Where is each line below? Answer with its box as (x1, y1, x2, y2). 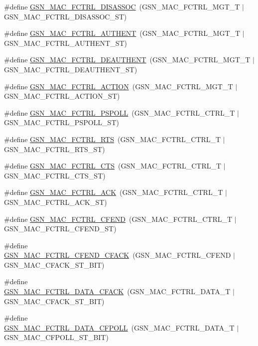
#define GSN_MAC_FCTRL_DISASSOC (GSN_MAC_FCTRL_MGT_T (4, 1, 240, 11)
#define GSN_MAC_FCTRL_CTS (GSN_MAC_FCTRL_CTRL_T (4, 161, 222, 171)
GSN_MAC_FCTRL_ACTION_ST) (4, 91, 120, 101)
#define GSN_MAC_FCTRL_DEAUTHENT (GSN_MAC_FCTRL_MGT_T (4, 54, 251, 65)
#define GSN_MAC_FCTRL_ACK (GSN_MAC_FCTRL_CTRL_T (4, 187, 223, 197)
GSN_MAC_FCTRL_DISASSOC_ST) (4, 11, 127, 21)
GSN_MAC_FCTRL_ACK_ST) (4, 196, 107, 207)
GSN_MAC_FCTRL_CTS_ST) (4, 170, 106, 180)
